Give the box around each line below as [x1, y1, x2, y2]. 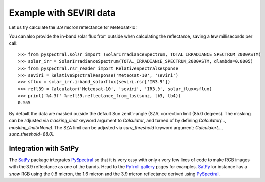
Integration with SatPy [9, 144, 79, 152]
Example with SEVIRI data [9, 7, 116, 18]
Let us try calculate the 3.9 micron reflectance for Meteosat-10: [9, 25, 137, 30]
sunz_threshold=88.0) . [9, 131, 55, 137]
